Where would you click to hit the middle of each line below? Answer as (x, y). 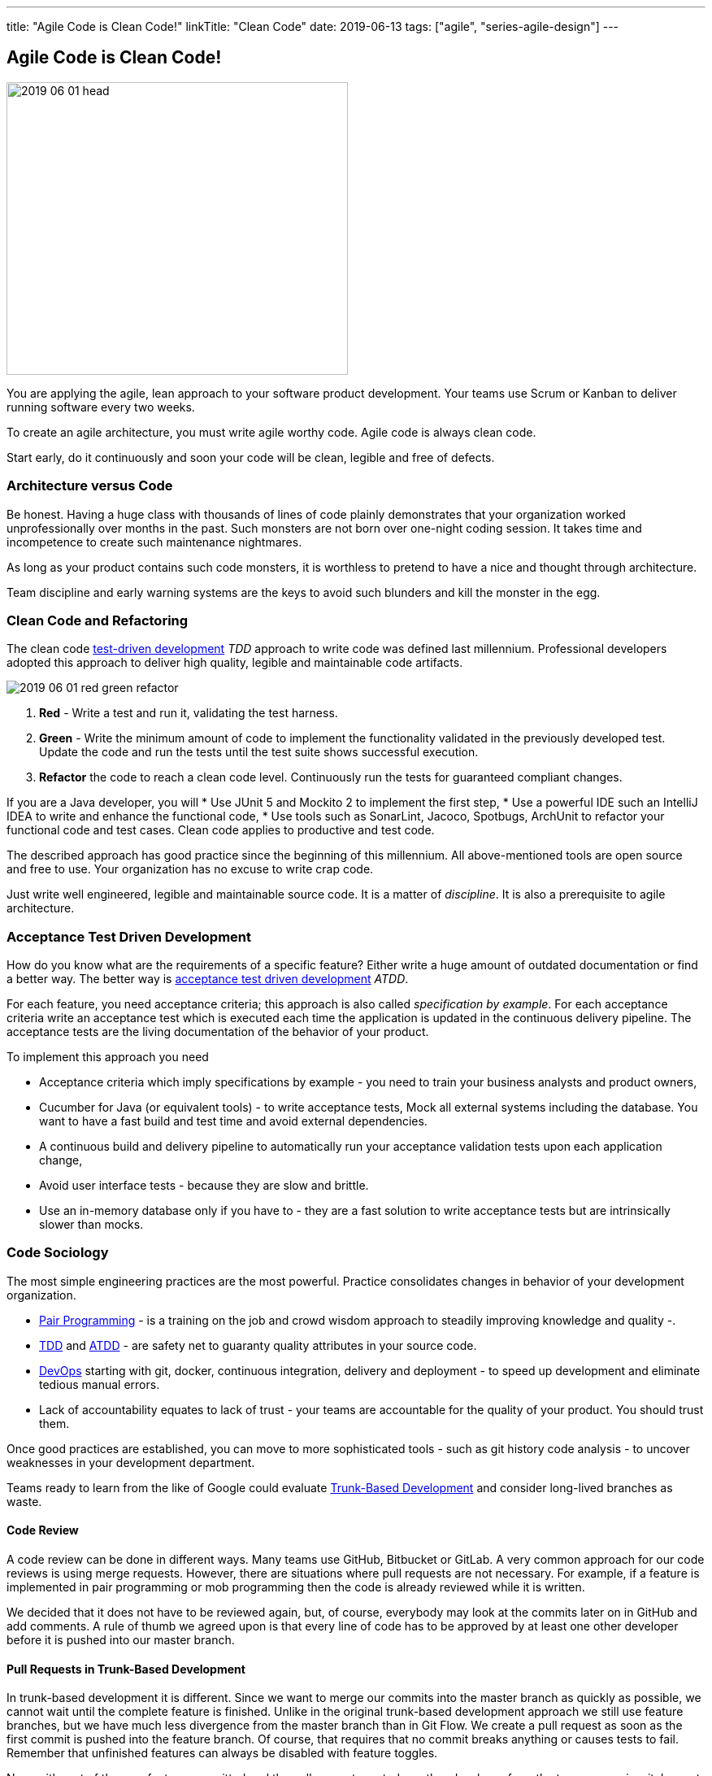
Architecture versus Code (90, 486)
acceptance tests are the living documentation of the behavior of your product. (218, 1032)
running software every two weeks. (101, 407)
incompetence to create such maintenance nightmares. (154, 542)
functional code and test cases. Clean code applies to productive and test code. (221, 830)
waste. (24, 1501)
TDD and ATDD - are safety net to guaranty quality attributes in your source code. (258, 1345)
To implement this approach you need (108, 1057)
